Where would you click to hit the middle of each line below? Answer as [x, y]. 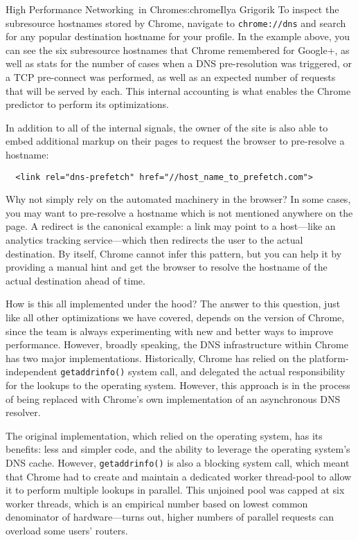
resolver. [23, 412]
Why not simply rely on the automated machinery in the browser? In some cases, [178, 199]
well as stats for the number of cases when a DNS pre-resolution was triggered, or [179, 63]
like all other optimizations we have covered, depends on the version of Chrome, [175, 317]
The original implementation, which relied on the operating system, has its [164, 435]
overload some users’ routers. [67, 531]
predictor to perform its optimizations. [87, 104]
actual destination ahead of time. [75, 280]
